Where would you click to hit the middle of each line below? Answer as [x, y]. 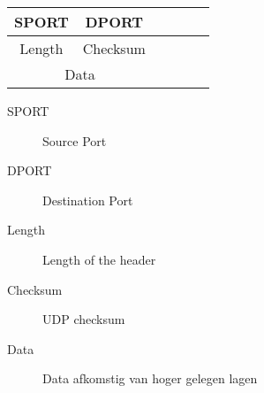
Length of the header [99, 259]
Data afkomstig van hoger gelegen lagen [150, 378]
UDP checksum [84, 319]
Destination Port [88, 200]
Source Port [75, 140]
